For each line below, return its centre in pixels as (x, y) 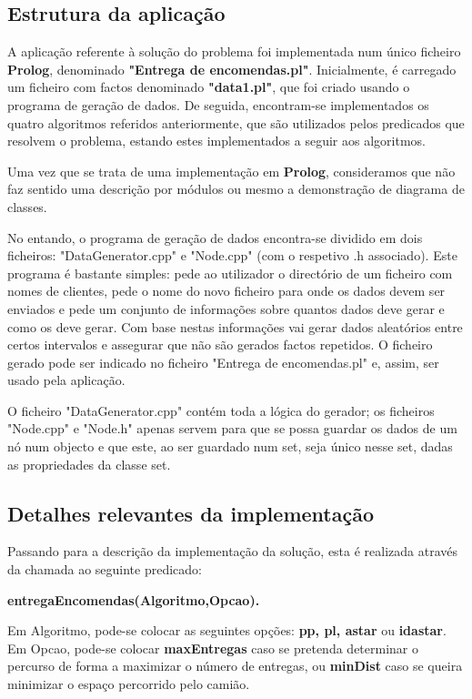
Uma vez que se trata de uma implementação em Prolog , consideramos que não (231, 171)
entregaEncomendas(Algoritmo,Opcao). (134, 599)
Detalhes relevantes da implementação (191, 513)
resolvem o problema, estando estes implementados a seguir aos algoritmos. (216, 141)
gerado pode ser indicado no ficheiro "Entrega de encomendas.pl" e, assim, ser (223, 362)
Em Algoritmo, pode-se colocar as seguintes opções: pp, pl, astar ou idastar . (227, 630)
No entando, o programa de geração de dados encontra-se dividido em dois (215, 237)
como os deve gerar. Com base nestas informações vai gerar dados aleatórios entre (235, 326)
